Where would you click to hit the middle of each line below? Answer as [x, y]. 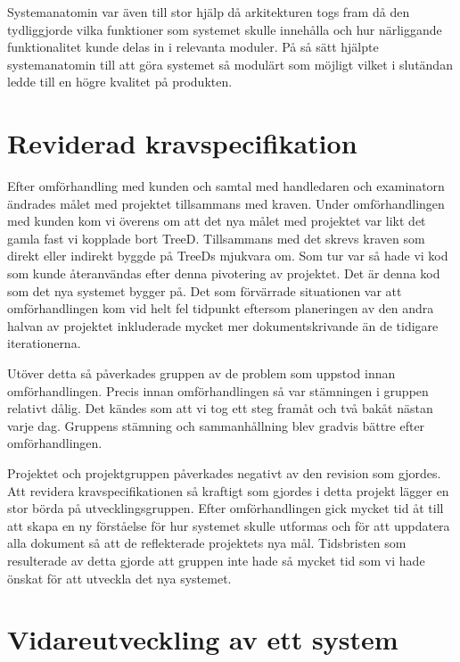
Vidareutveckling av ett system [203, 639]
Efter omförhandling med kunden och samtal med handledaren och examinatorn [226, 186]
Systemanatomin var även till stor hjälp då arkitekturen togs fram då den [209, 12]
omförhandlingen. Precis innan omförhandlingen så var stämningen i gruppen [218, 390]
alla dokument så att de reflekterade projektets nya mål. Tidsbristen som [207, 543]
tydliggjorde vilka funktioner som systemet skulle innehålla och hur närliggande [225, 29]
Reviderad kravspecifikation [182, 143]
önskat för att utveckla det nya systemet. [119, 578]
